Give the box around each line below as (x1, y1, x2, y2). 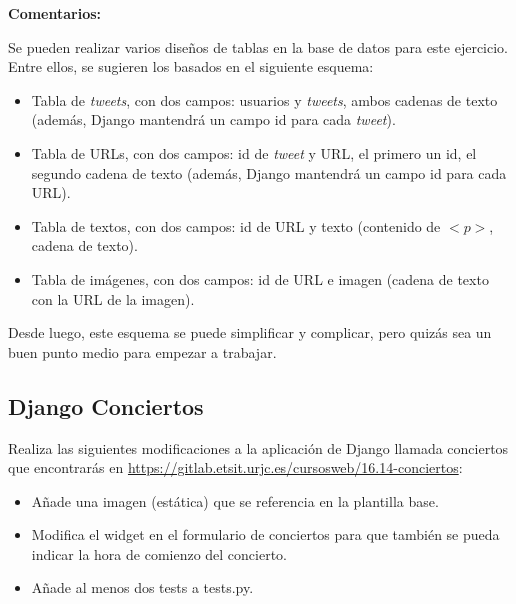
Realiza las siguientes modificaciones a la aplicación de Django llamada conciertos (8, 437, 509, 458)
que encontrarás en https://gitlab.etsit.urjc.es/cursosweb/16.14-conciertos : (8, 457, 463, 478)
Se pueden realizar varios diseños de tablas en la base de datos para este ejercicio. (8, 36, 509, 57)
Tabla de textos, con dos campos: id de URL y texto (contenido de (31, 215, 441, 236)
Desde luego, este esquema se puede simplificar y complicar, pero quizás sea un (8, 322, 492, 343)
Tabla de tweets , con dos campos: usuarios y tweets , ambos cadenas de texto (31, 89, 498, 110)
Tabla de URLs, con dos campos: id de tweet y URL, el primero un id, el (31, 142, 477, 163)
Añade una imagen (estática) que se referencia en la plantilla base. (31, 490, 439, 511)
